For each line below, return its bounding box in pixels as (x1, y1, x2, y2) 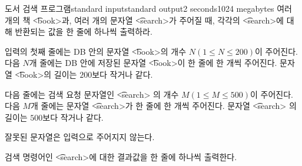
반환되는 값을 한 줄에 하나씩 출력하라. (15, 25, 152, 38)
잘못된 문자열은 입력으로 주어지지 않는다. (5, 131, 155, 143)
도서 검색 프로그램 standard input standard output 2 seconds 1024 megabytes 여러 (5, 2, 292, 14)
